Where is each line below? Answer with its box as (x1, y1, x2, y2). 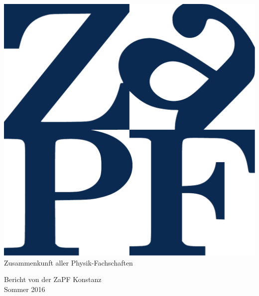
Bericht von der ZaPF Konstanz (4, 274, 102, 285)
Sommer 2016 (4, 284, 45, 294)
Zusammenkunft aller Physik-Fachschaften (4, 257, 133, 268)
